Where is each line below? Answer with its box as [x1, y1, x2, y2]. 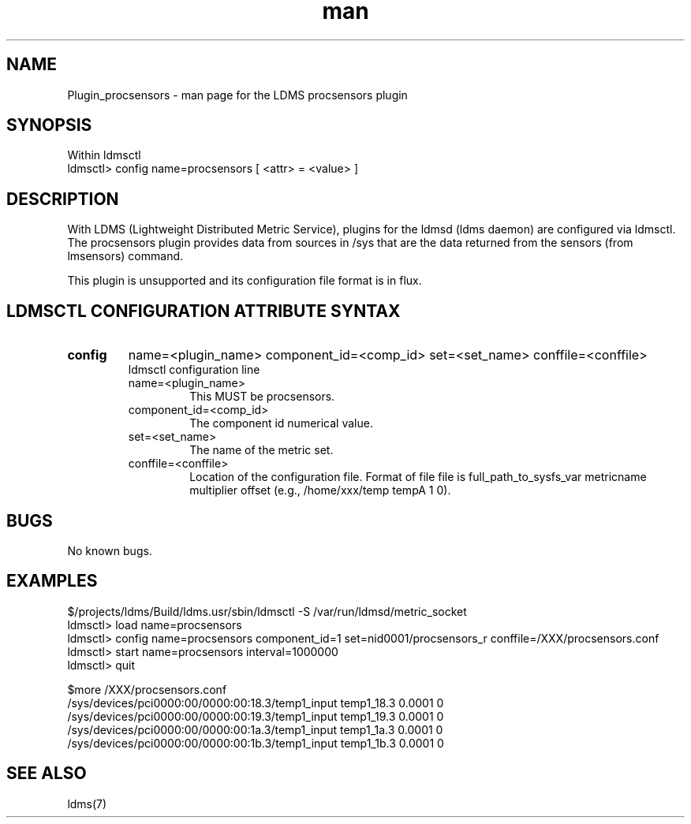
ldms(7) [67, 796, 107, 811]
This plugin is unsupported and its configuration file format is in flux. [67, 274, 422, 288]
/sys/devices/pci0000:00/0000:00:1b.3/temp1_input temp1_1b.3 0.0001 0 [67, 736, 444, 750]
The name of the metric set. [189, 443, 334, 457]
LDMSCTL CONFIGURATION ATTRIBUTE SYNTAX [6, 300, 401, 321]
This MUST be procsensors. [189, 390, 335, 404]
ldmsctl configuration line [128, 363, 260, 377]
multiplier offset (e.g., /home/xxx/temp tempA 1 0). [189, 483, 451, 498]
